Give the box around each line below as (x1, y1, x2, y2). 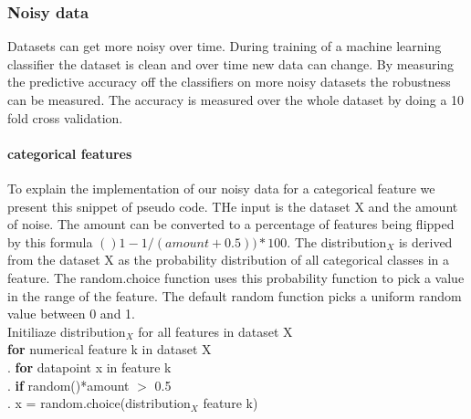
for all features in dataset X (138, 321, 293, 340)
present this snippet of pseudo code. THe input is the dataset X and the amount (7, 196, 458, 215)
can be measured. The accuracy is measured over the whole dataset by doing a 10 (7, 90, 465, 109)
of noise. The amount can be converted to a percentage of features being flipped (7, 215, 455, 234)
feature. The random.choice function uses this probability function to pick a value (7, 267, 465, 287)
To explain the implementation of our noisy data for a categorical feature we (7, 178, 435, 197)
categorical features (7, 143, 132, 162)
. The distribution (287, 232, 387, 251)
